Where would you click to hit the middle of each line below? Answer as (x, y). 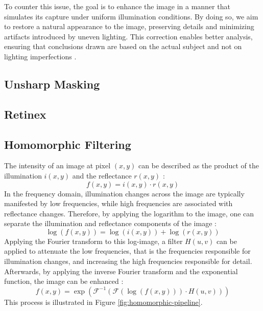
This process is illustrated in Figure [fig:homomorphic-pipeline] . (103, 302)
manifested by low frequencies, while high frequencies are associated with (118, 203)
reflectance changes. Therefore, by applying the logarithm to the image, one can (129, 213)
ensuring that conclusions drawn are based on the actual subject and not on (123, 46)
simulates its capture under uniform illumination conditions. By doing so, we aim (131, 16)
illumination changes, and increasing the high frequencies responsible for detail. (128, 261)
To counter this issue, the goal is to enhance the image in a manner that (117, 6)
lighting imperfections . (40, 56)
